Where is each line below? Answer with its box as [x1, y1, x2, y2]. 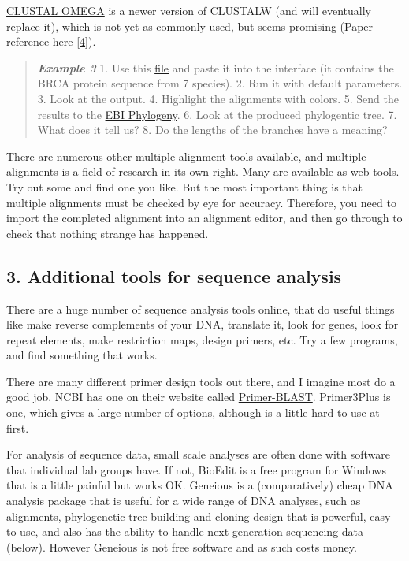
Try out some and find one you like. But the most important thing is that [6, 178, 363, 195]
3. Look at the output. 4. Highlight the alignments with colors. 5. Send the [37, 90, 399, 106]
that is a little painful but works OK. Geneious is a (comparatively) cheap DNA [6, 477, 393, 493]
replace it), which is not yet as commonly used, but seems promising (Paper [6, 17, 374, 34]
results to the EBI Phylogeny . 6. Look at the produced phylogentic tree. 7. [37, 106, 397, 122]
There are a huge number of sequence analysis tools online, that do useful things [6, 300, 395, 317]
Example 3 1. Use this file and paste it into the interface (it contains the [37, 59, 394, 76]
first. [6, 419, 29, 436]
